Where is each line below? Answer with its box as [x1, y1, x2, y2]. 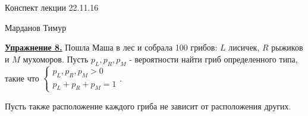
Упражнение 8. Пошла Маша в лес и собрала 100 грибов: [5, 41, 218, 54]
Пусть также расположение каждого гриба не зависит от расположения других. [5, 99, 291, 112]
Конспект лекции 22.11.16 [5, 1, 99, 13]
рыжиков [271, 41, 303, 54]
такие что [5, 71, 39, 84]
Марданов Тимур [5, 21, 67, 33]
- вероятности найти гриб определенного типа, [129, 52, 298, 65]
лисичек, [228, 41, 260, 54]
